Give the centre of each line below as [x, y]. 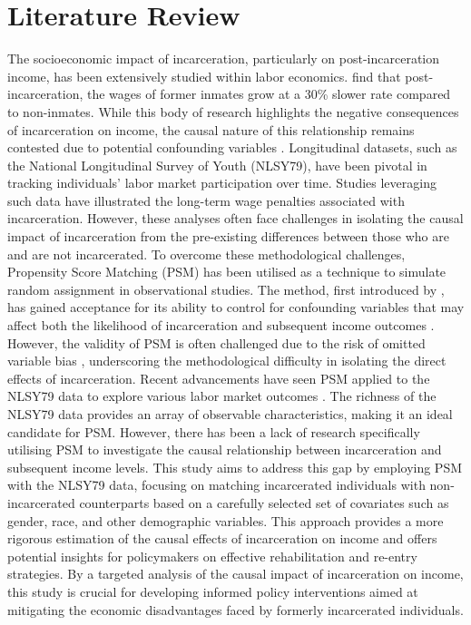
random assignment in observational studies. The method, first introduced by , [226, 289]
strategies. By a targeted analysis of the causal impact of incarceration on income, [235, 574]
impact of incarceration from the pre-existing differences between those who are [228, 236]
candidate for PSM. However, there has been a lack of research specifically [214, 431]
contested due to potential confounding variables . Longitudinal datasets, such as [232, 147]
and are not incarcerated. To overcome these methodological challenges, [206, 254]
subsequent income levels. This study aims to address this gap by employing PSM [235, 467]
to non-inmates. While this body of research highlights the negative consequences [233, 111]
